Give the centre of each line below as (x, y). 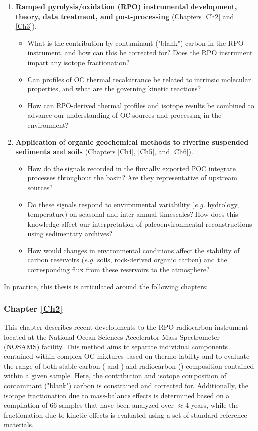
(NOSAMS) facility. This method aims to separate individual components (116, 346)
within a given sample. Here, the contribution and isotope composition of (115, 376)
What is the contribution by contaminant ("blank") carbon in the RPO (135, 43)
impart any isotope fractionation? (78, 62)
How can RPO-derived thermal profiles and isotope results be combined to (141, 105)
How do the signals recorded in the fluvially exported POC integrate (131, 168)
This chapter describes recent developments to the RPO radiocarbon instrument (126, 327)
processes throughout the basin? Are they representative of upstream (132, 178)
